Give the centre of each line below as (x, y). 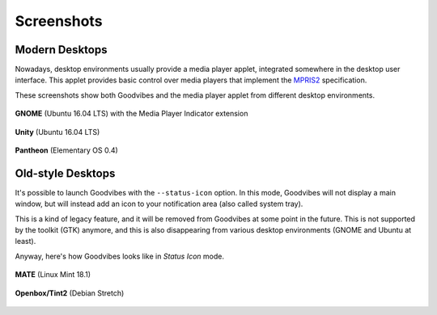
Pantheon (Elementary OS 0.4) (67, 150)
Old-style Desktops (65, 173)
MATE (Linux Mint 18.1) (53, 275)
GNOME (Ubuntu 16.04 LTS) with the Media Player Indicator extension (132, 114)
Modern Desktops (61, 50)
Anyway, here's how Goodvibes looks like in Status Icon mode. (119, 256)
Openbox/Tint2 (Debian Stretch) (70, 293)
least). (25, 241)
